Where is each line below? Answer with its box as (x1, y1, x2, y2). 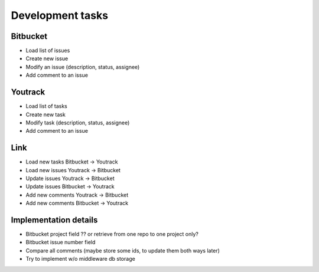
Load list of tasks (25, 103, 67, 110)
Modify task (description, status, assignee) (25, 119, 130, 126)
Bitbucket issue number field (25, 239, 96, 246)
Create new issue (25, 55, 69, 62)
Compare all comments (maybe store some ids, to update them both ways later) (25, 247, 220, 254)
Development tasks (11, 9, 109, 22)
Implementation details (11, 215, 98, 225)
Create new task (25, 111, 66, 118)
